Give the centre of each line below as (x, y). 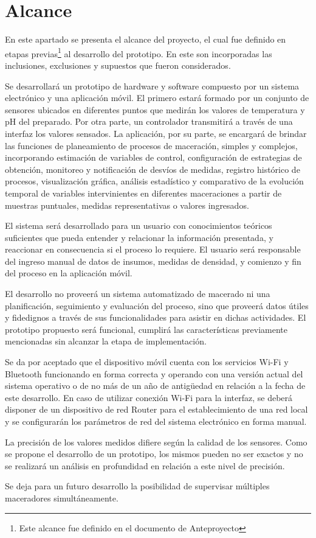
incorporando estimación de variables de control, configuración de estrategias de (153, 157)
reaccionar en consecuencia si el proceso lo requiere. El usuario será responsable (153, 249)
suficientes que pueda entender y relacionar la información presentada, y (139, 237)
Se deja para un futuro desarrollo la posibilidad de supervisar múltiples (137, 486)
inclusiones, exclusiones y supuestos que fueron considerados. (118, 65)
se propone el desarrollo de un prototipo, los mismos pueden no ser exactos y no (154, 454)
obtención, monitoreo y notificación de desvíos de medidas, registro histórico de (153, 169)
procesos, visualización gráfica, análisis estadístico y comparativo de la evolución (154, 181)
